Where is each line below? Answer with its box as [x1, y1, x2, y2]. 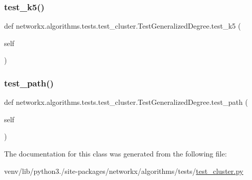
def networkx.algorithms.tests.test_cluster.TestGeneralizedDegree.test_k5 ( [4, 20, 241, 31]
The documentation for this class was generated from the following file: [4, 148, 227, 159]
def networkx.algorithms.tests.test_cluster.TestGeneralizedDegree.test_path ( [4, 97, 248, 107]
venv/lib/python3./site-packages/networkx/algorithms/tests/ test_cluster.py [4, 165, 243, 176]
